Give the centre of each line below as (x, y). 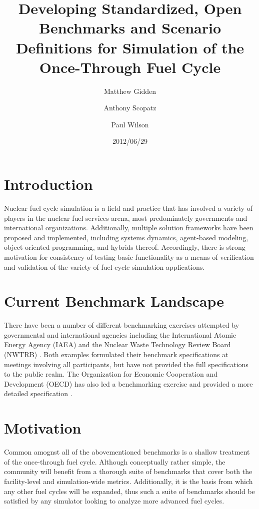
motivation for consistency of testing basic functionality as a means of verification (129, 256)
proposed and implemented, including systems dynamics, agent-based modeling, (126, 237)
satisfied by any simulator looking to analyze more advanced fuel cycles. (114, 501)
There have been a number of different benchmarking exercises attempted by (122, 325)
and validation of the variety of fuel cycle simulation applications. (104, 266)
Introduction (48, 184)
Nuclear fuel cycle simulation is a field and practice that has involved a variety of (128, 208)
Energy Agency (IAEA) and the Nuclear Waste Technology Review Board (117, 344)
